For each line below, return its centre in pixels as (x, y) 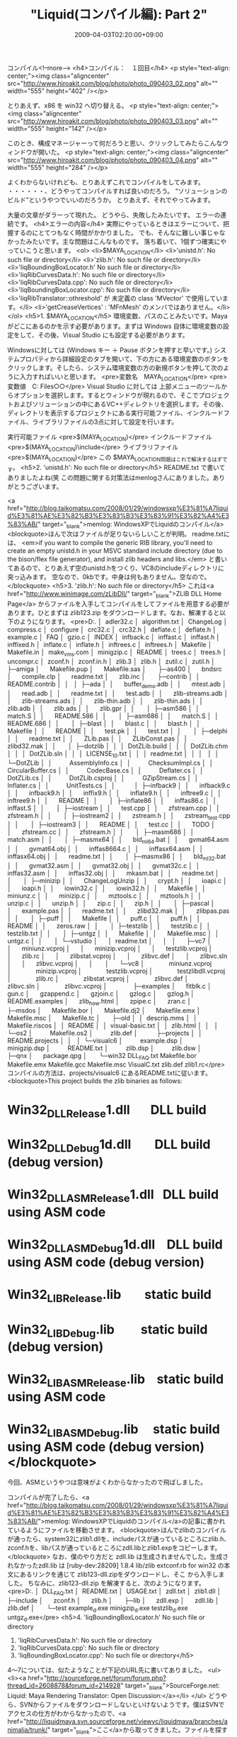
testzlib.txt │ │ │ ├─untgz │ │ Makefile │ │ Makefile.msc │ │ (113, 933)
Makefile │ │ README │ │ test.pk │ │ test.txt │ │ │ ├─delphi (117, 731)
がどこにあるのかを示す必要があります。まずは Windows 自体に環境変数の (115, 326)
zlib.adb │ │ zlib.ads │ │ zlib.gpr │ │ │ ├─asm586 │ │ (104, 708)
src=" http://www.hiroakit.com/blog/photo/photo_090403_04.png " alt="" (112, 159)
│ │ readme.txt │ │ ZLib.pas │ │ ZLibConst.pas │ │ (98, 738)
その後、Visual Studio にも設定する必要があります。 (113, 335)
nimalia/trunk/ (28, 1729)
